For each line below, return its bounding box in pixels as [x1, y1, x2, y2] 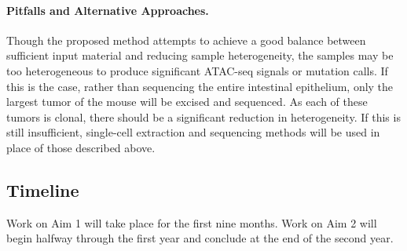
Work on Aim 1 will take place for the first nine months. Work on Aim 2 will [6, 214, 377, 231]
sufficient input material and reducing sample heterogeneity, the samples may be [6, 47, 394, 64]
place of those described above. [6, 139, 156, 155]
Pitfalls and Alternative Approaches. [6, 2, 209, 18]
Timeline [6, 177, 79, 202]
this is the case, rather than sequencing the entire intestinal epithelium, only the [6, 78, 394, 94]
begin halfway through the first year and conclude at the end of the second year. [6, 230, 394, 246]
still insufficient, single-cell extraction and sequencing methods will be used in [6, 124, 380, 140]
